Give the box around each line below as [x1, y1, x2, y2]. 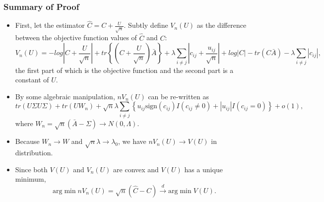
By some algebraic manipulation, [15, 91, 115, 101]
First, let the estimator [15, 20, 85, 30]
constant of [15, 74, 49, 85]
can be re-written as [148, 91, 209, 101]
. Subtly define [124, 20, 168, 30]
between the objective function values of [15, 32, 137, 43]
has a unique [184, 164, 223, 174]
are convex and [113, 164, 159, 174]
